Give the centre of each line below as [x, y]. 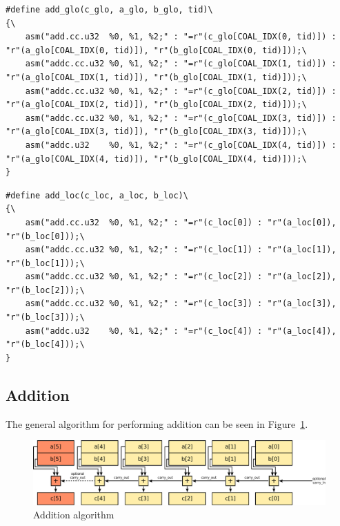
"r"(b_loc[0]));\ [45, 236]
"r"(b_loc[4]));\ [45, 345]
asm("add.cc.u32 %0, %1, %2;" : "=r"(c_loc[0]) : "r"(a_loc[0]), [181, 222]
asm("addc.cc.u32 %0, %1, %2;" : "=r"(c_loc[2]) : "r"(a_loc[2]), [181, 277]
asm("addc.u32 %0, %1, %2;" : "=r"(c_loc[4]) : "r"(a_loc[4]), [181, 331]
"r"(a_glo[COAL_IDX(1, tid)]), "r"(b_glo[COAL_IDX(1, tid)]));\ [156, 77]
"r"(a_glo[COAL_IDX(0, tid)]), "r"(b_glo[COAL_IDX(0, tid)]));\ [156, 50]
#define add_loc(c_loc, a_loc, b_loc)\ [97, 195]
